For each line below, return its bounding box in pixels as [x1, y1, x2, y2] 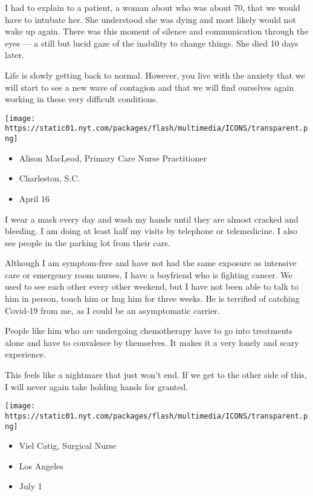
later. [5, 48, 24, 61]
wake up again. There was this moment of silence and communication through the [5, 25, 309, 38]
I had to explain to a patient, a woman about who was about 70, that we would [5, 1, 300, 13]
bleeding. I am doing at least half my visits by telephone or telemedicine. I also [5, 224, 298, 237]
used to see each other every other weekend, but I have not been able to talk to [5, 280, 298, 293]
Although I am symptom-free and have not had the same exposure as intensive [5, 256, 297, 269]
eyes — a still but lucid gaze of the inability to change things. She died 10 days [5, 36, 298, 49]
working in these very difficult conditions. [5, 93, 158, 105]
